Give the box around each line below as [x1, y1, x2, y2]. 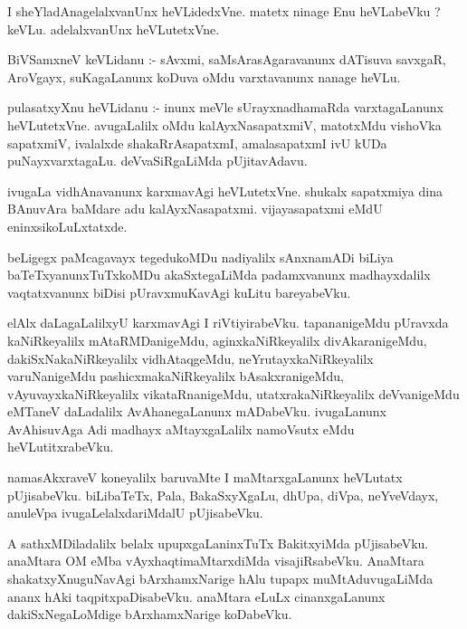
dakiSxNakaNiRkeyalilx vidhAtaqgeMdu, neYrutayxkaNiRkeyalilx [7, 348, 374, 367]
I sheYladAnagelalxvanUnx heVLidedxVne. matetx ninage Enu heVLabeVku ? [7, 2, 441, 20]
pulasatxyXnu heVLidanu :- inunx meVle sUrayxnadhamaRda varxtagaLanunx [7, 98, 443, 117]
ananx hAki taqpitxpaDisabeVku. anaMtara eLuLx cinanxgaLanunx [7, 586, 386, 605]
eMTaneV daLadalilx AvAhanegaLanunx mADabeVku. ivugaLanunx [7, 402, 386, 421]
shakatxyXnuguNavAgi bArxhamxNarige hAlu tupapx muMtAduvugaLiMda [7, 569, 434, 588]
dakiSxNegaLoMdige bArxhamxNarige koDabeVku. [7, 605, 292, 624]
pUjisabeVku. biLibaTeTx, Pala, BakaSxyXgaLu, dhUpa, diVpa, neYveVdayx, [7, 485, 439, 504]
